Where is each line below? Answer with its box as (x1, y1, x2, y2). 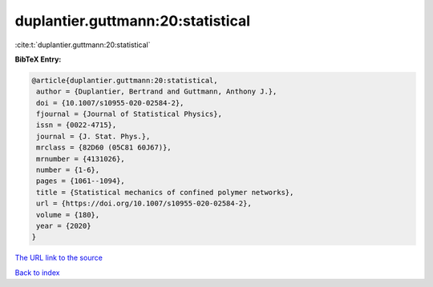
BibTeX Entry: (14, 54, 62, 64)
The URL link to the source (14, 253, 103, 263)
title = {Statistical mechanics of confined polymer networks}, (36, 188, 294, 197)
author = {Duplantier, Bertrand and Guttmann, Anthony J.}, (36, 87, 277, 96)
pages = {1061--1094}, (36, 177, 126, 185)
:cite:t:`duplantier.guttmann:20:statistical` (14, 40, 151, 50)
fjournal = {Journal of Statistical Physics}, (36, 110, 222, 119)
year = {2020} (36, 221, 91, 230)
